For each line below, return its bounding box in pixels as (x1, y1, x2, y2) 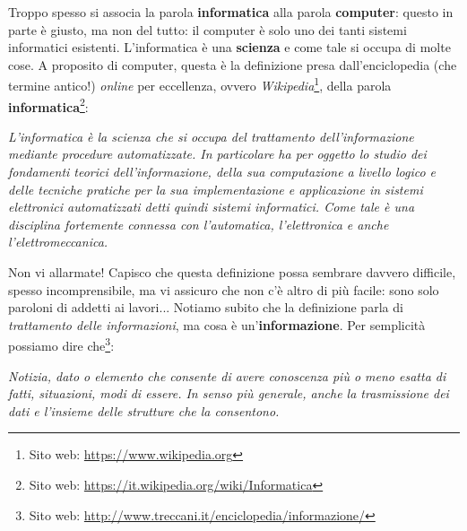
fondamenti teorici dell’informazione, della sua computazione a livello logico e (8, 162, 437, 181)
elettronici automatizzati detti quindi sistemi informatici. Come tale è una (8, 197, 415, 216)
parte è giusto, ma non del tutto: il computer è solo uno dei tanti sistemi (8, 20, 407, 39)
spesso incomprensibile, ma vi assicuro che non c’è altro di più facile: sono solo (8, 280, 439, 299)
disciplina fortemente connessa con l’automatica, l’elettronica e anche (8, 214, 389, 233)
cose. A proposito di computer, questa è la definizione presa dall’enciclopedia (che (8, 55, 457, 74)
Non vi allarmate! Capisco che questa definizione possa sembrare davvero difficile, (8, 263, 456, 282)
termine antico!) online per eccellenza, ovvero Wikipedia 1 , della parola (8, 74, 392, 95)
